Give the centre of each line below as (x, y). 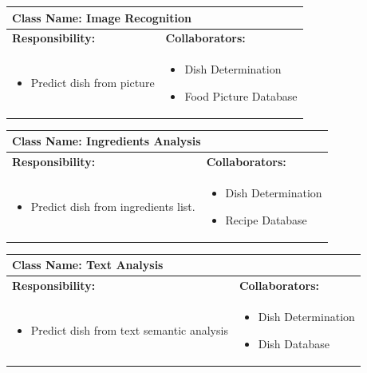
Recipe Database (266, 219)
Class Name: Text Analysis (88, 265)
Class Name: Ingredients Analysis (107, 141)
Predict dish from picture (93, 82)
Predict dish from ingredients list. (113, 206)
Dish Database (294, 343)
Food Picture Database (241, 95)
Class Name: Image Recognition (102, 17)
